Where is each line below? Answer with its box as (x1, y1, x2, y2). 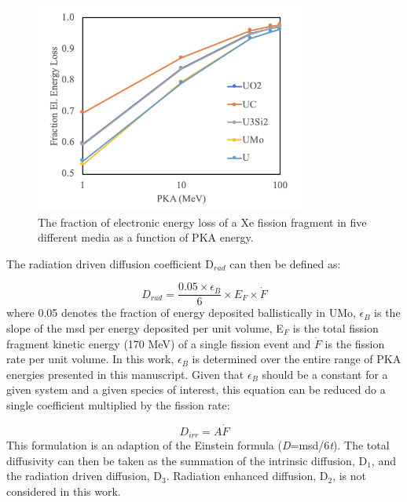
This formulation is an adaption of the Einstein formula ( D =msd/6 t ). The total (6, 437, 390, 453)
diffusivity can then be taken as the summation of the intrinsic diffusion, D (6, 452, 368, 468)
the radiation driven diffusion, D (6, 467, 162, 484)
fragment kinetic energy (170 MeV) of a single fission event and (6, 335, 311, 351)
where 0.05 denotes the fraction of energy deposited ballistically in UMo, (6, 304, 356, 321)
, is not (332, 467, 367, 484)
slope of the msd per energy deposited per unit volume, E (6, 320, 284, 336)
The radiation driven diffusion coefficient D (6, 255, 214, 271)
